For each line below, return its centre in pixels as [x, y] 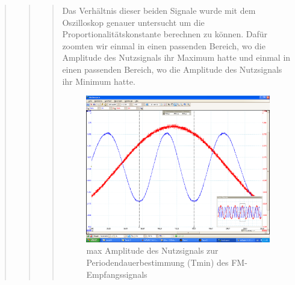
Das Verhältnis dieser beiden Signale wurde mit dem [159, 10]
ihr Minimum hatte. [99, 81]
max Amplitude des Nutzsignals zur [152, 250]
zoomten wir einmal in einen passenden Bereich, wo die [164, 45]
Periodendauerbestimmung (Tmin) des [157, 262]
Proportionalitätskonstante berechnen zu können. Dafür [165, 34]
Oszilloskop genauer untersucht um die [133, 22]
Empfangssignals [117, 274]
